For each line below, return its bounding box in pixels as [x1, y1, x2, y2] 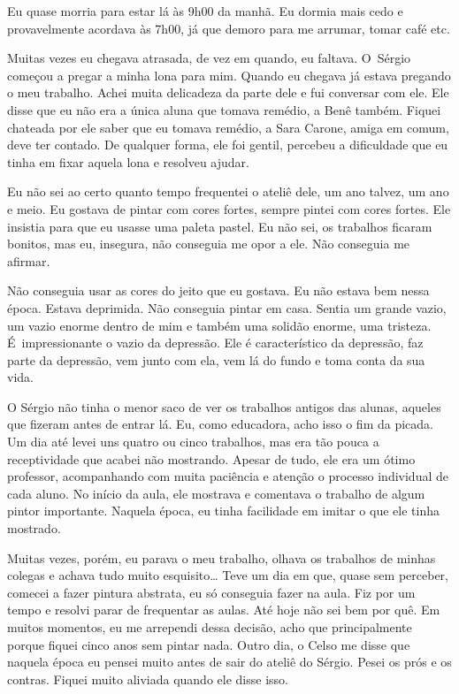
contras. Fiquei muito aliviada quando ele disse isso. [7, 669, 288, 688]
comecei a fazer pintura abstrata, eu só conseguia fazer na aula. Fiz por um [7, 583, 416, 601]
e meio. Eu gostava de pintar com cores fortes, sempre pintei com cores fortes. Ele [7, 199, 451, 217]
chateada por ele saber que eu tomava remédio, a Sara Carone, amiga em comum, [7, 118, 449, 136]
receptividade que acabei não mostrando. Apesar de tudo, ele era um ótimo [7, 449, 416, 468]
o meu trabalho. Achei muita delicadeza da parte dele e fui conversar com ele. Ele [7, 83, 449, 102]
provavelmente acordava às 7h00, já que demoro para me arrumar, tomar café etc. [7, 19, 450, 37]
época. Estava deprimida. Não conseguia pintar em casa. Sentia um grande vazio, [7, 298, 447, 316]
